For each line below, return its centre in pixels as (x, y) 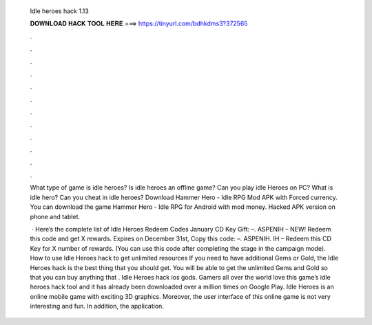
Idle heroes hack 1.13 (59, 11)
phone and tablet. (55, 216)
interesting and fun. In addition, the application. (97, 306)
